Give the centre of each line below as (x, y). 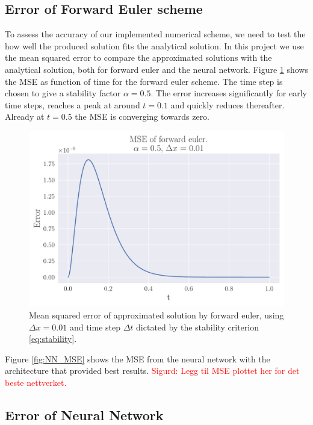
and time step (95, 327)
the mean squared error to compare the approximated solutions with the (138, 57)
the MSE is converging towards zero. (142, 116)
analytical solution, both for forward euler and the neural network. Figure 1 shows (156, 69)
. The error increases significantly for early (229, 93)
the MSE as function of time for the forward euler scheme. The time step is (144, 81)
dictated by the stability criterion (198, 327)
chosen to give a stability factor (63, 93)
